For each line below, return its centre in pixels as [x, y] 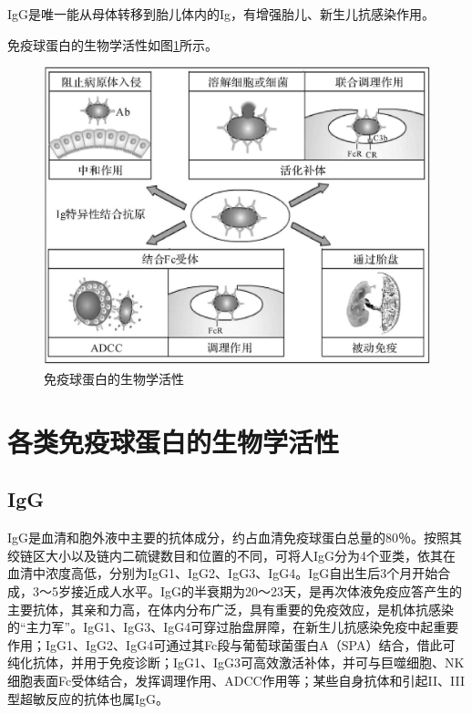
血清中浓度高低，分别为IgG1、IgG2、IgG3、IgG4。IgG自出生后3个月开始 [223, 573]
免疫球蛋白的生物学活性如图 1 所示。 [113, 44]
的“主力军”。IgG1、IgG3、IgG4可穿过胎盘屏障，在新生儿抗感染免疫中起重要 [233, 627]
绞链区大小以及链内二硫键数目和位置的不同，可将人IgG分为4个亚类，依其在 [232, 555]
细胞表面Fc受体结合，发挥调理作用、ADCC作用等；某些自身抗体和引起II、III [236, 681]
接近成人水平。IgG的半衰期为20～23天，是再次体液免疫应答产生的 [267, 591]
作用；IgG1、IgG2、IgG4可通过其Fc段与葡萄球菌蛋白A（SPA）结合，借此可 [231, 644]
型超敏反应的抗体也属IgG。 [88, 698]
